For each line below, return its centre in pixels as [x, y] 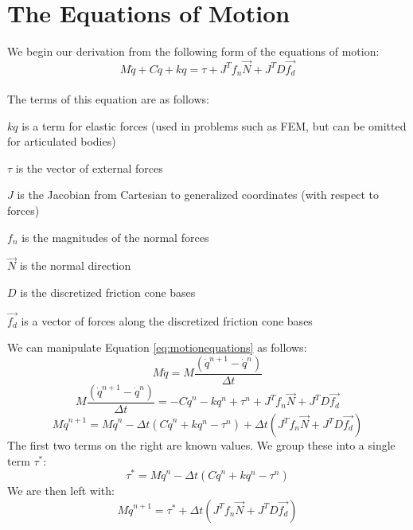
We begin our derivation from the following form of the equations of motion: [193, 51]
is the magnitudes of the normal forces [115, 237]
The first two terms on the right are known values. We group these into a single [201, 445]
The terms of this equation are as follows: [108, 98]
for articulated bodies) [62, 141]
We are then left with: [61, 491]
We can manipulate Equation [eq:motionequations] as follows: [157, 347]
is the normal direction [75, 265]
